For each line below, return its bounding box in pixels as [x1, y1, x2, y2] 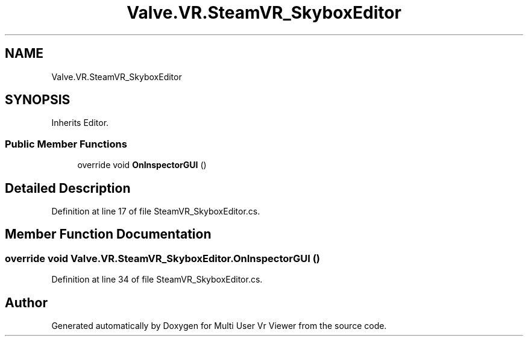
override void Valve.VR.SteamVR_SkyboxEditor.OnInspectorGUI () [5, 252, 320, 264]
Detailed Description [5, 180, 131, 196]
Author [5, 295, 48, 310]
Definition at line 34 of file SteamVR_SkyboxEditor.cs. [51, 274, 263, 285]
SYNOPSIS [5, 92, 71, 108]
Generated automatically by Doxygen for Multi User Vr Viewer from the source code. [51, 321, 387, 331]
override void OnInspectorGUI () [77, 160, 207, 170]
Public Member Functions [5, 137, 127, 150]
